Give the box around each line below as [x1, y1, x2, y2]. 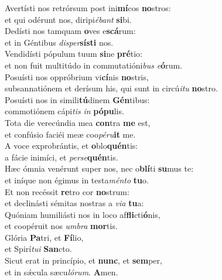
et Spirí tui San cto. [5, 243, 72, 255]
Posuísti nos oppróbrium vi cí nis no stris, [5, 70, 149, 83]
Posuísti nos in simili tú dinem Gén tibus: [5, 93, 150, 105]
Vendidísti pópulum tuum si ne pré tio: [5, 47, 142, 60]
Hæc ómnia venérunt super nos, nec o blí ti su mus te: [5, 162, 194, 175]
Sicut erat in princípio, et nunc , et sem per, [5, 254, 162, 267]
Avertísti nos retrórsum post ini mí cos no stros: [5, 2, 171, 13]
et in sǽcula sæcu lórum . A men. [5, 265, 118, 278]
